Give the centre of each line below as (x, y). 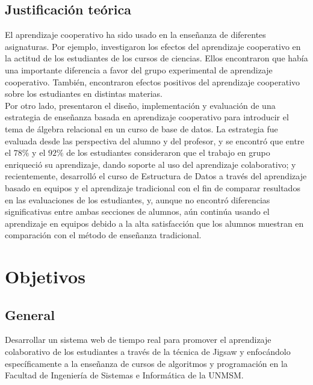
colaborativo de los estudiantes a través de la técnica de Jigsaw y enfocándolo (148, 352)
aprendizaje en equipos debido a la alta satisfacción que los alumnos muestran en (154, 223)
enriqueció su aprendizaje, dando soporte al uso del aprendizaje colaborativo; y (150, 164)
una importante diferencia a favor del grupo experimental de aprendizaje (139, 69)
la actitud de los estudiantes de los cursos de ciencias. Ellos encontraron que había (156, 58)
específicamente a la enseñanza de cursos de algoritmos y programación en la (146, 363)
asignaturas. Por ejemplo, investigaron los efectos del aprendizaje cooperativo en (153, 46)
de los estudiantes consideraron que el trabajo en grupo (168, 152)
